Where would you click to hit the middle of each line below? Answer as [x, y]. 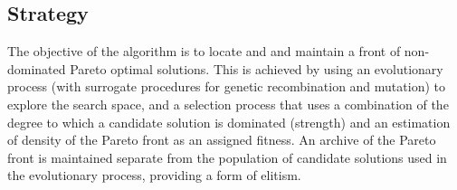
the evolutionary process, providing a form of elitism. [154, 175]
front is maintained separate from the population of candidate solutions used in [227, 157]
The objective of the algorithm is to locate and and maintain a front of [204, 51]
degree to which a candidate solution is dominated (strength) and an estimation [229, 122]
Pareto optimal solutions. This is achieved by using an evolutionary [257, 68]
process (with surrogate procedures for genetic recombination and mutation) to [226, 86]
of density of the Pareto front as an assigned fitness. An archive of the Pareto [222, 140]
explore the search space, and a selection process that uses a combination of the [228, 104]
